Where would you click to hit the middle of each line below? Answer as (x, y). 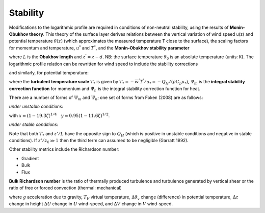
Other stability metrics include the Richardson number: (64, 149)
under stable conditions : (34, 124)
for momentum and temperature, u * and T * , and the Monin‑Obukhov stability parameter (99, 48)
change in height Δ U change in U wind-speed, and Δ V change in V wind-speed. (91, 204)
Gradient (30, 158)
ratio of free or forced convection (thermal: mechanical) (66, 188)
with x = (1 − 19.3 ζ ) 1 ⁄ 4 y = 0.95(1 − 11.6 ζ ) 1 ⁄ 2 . (59, 115)
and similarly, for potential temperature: (49, 72)
